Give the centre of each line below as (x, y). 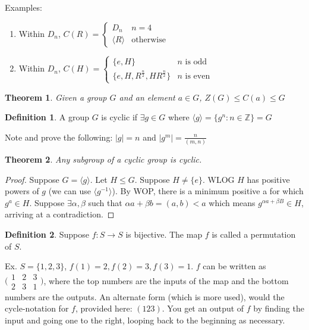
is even (198, 77)
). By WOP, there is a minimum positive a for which (208, 191)
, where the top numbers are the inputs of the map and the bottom (166, 280)
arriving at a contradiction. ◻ (60, 214)
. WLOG (219, 179)
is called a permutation (254, 234)
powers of (22, 191)
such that (105, 202)
